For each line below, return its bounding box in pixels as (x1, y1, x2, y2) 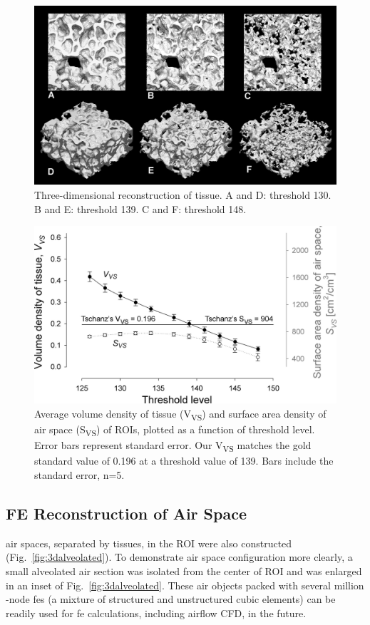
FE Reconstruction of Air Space (6, 502, 247, 524)
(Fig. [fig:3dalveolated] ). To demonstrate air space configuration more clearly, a (6, 549, 353, 564)
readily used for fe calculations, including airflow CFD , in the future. (6, 605, 307, 620)
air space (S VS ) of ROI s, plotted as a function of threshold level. (34, 422, 315, 438)
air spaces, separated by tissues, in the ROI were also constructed (6, 535, 292, 550)
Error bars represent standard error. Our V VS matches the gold (34, 438, 312, 455)
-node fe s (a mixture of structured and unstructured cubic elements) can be (6, 592, 336, 606)
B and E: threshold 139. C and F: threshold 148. (34, 201, 247, 216)
